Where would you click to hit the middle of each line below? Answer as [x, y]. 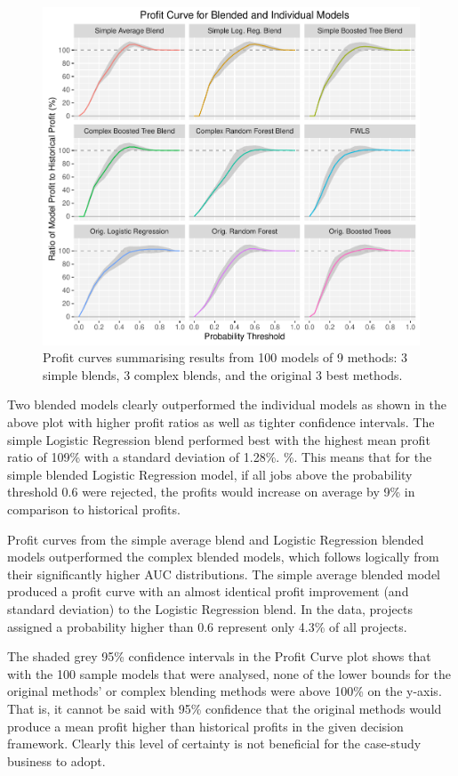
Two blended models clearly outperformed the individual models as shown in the [227, 404]
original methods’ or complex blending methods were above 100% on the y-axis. [225, 691]
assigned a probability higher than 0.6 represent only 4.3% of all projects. [207, 626]
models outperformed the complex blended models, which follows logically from [223, 557]
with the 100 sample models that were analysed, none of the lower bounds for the [229, 673]
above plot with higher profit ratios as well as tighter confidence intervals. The [221, 422]
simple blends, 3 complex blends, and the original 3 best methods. [223, 374]
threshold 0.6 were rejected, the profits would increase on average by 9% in [211, 492]
